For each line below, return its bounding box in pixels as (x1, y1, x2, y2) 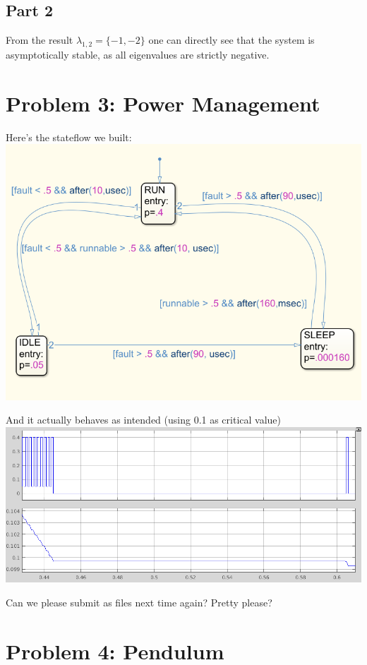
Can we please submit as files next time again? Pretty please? (6, 595, 272, 609)
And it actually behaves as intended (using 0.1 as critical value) (6, 412, 282, 427)
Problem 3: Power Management (6, 88, 320, 117)
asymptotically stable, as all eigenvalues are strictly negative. (6, 47, 270, 61)
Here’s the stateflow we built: (6, 129, 132, 144)
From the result (6, 32, 73, 47)
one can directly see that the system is (148, 32, 315, 47)
